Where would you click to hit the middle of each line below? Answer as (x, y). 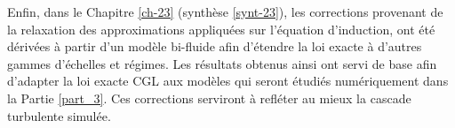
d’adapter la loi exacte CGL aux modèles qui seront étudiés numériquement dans (228, 81)
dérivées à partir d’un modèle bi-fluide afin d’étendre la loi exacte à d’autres (215, 46)
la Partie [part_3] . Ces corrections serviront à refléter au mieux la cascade (209, 98)
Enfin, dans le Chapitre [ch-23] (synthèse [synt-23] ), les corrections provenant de (225, 11)
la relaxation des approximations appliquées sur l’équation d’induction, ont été (221, 29)
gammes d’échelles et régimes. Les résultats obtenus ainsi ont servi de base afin (222, 63)
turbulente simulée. (59, 115)
